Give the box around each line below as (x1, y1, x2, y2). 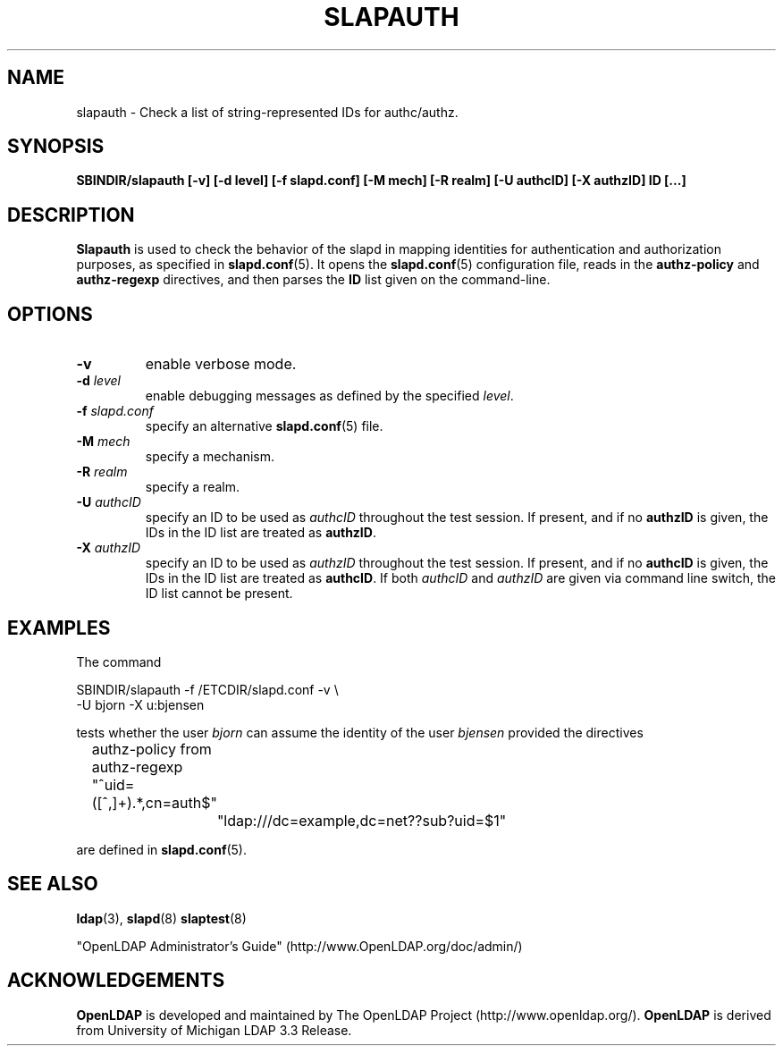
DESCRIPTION (7, 203, 135, 226)
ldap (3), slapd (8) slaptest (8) (76, 910, 247, 926)
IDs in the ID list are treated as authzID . (145, 525, 376, 541)
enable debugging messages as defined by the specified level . (145, 388, 514, 404)
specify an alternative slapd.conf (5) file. (145, 418, 383, 434)
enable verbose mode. (145, 355, 297, 374)
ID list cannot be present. (145, 585, 293, 602)
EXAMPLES (7, 616, 111, 639)
